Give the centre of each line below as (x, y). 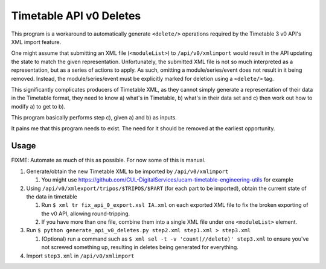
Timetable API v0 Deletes (76, 16)
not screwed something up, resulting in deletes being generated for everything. (140, 247)
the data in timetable (52, 197)
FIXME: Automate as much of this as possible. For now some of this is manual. (108, 160)
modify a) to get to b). (38, 106)
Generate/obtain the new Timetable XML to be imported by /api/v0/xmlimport (127, 171)
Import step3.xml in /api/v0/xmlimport (80, 256)
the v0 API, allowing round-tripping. (86, 214)
